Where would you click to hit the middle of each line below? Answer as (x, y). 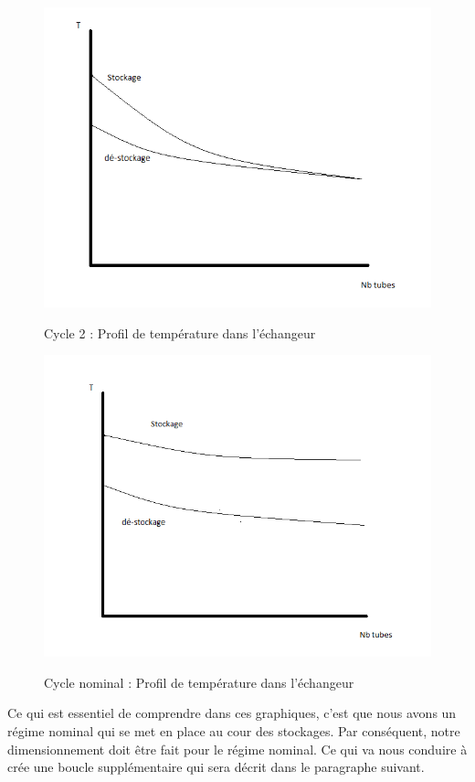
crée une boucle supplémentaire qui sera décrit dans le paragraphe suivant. (216, 767)
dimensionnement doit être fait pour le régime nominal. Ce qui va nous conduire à (237, 749)
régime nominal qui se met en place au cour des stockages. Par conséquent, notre (234, 730)
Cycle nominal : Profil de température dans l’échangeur (199, 682)
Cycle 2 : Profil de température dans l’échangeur (180, 332)
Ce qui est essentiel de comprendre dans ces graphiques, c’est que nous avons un (232, 713)
